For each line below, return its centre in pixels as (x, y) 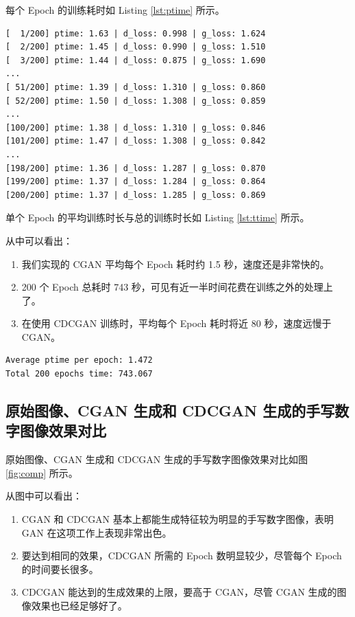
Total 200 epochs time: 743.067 (79, 374)
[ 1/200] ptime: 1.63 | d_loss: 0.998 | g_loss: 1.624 (136, 33)
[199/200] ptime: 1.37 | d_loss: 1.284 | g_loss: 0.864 (136, 182)
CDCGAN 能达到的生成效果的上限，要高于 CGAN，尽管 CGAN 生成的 (179, 592)
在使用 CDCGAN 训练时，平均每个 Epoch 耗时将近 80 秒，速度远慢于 (176, 323)
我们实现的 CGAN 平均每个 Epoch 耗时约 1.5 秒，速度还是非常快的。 (175, 263)
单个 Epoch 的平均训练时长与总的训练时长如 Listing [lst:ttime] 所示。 (158, 217)
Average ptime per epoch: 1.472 (79, 360)
